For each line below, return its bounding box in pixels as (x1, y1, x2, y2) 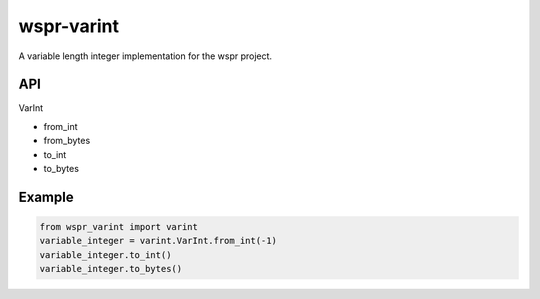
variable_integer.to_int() (39, 249, 172, 260)
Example (18, 188, 74, 205)
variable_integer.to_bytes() (39, 263, 183, 275)
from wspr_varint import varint (39, 221, 199, 233)
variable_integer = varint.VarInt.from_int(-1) (39, 235, 277, 247)
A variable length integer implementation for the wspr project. (18, 50, 273, 62)
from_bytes (43, 135, 91, 147)
